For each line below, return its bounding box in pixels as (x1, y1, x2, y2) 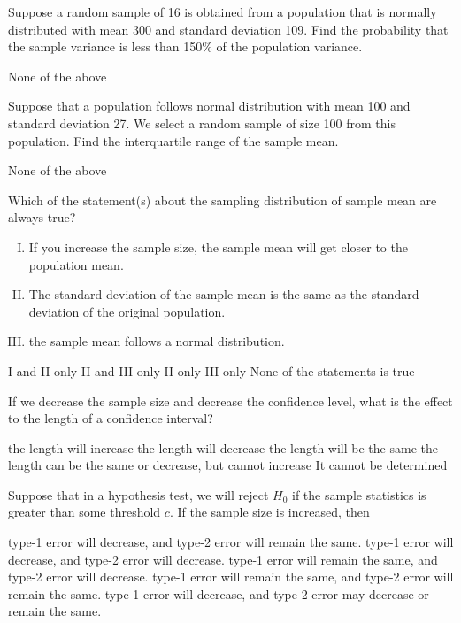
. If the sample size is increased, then (169, 503, 370, 521)
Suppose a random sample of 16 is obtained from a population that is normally (8, 3, 437, 20)
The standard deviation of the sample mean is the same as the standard (28, 285, 419, 304)
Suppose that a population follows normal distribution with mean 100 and (8, 96, 411, 115)
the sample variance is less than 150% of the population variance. (8, 37, 363, 56)
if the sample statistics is (291, 485, 426, 504)
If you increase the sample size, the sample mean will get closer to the (28, 237, 408, 256)
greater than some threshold (8, 503, 161, 521)
